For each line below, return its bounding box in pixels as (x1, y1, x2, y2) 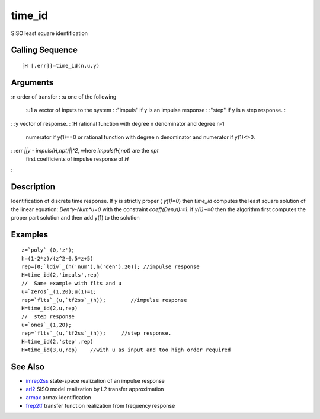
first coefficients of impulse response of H (25, 155, 129, 163)
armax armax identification (25, 393, 91, 401)
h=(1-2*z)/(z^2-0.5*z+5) (21, 255, 94, 262)
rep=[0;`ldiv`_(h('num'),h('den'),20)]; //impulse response (21, 264, 200, 270)
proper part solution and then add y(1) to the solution (11, 214, 140, 221)
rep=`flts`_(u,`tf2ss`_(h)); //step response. (21, 330, 172, 337)
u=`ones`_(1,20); (21, 321, 72, 328)
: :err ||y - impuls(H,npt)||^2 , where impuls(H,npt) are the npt (11, 147, 159, 154)
